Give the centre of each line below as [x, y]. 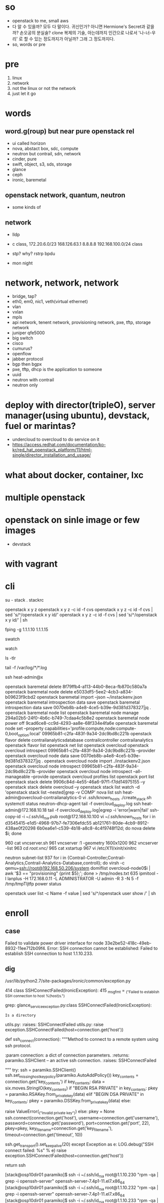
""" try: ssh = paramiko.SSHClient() [41, 1070]
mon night [22, 263]
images [20, 530]
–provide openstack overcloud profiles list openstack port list [93, 776]
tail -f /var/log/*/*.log [26, 667]
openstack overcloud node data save [42, 755]
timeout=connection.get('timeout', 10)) [44, 1135]
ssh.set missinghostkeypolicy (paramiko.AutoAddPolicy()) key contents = [72, 1076]
